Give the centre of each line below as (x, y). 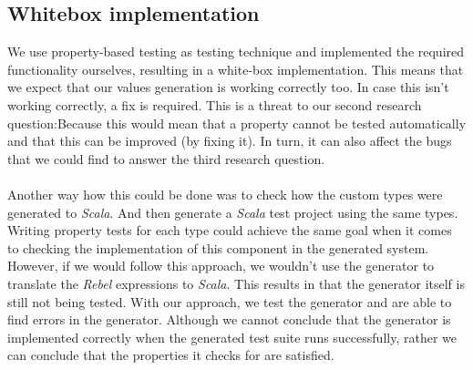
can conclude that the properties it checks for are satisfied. (171, 355)
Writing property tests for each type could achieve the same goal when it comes (230, 230)
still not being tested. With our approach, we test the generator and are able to (230, 301)
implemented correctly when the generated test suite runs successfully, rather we (232, 337)
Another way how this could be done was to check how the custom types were (225, 194)
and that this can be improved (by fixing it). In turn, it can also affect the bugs (230, 141)
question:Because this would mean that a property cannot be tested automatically (237, 123)
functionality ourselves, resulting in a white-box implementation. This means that (236, 69)
